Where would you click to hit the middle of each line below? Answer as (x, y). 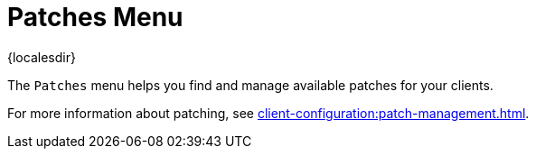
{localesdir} (42, 57)
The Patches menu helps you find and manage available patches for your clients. (250, 85)
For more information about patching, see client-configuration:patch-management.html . (268, 113)
